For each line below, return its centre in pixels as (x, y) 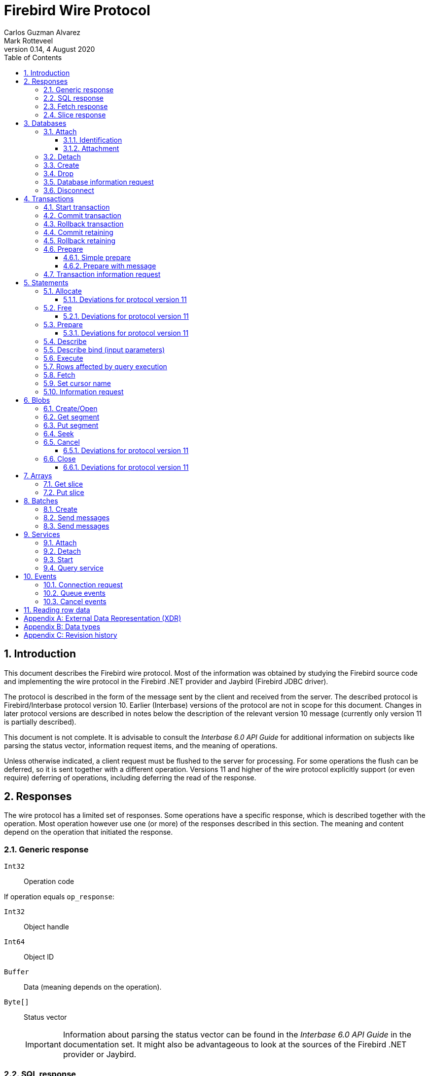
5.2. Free (58, 307)
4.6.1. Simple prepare (97, 257)
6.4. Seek (59, 433)
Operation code (49, 882)
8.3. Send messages (76, 526)
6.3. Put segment (71, 425)
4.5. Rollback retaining (80, 240)
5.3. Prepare (63, 324)
